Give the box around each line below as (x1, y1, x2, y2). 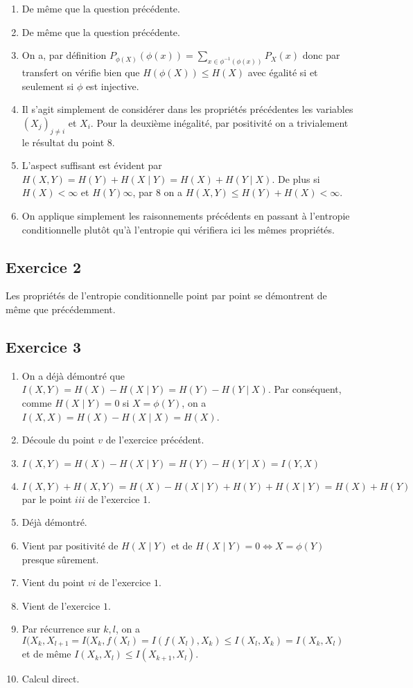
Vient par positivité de (21, 538, 118, 552)
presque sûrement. (21, 552, 99, 566)
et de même (21, 646, 71, 661)
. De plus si (272, 171, 320, 186)
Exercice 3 (6, 335, 81, 357)
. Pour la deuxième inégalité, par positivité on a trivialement (90, 115, 349, 130)
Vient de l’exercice (21, 598, 100, 612)
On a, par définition (21, 48, 107, 62)
